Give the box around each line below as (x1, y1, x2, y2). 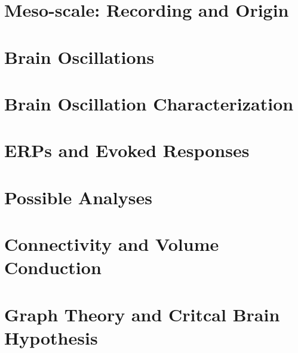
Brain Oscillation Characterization (4, 91, 294, 115)
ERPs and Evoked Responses (4, 138, 250, 162)
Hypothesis (4, 325, 98, 349)
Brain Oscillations (4, 44, 155, 69)
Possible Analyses (4, 185, 152, 209)
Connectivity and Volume (4, 232, 219, 256)
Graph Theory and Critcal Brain (4, 302, 280, 326)
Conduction (4, 255, 102, 280)
